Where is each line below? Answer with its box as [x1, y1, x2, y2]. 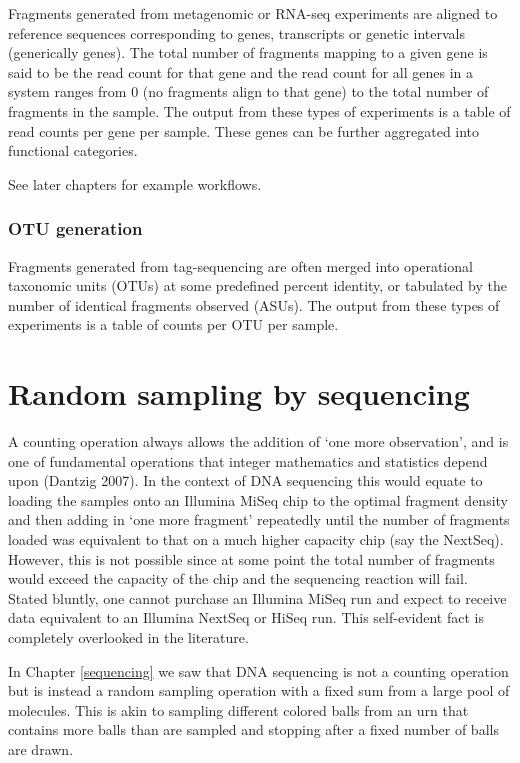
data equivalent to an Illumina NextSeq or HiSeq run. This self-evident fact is [8, 607, 484, 628]
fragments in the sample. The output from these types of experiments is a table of [8, 100, 511, 121]
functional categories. [8, 140, 138, 161]
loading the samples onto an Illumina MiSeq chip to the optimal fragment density [8, 489, 509, 510]
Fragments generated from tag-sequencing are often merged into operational [8, 255, 473, 276]
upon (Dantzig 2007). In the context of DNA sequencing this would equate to [8, 470, 483, 491]
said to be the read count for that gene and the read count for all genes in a [8, 61, 474, 82]
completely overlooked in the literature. [8, 627, 249, 647]
